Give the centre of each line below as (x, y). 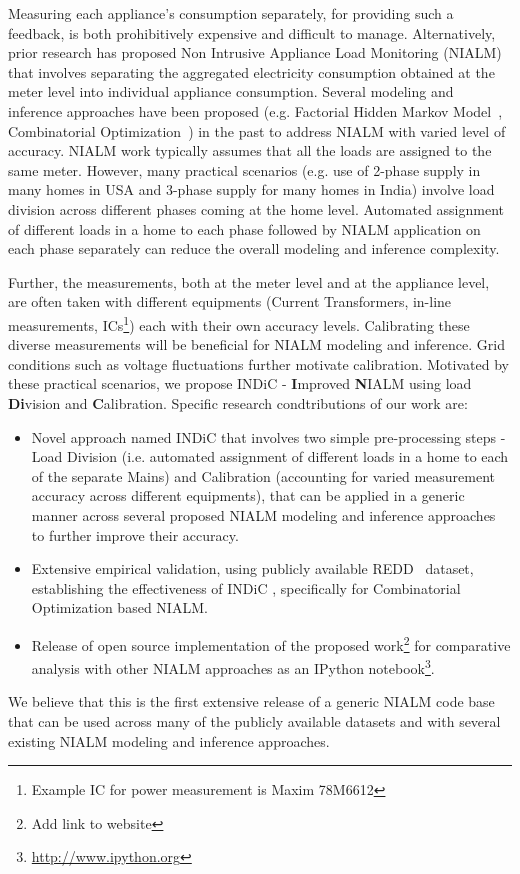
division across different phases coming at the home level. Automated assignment (256, 208)
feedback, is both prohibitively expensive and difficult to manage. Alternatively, (252, 32)
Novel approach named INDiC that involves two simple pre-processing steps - (268, 436)
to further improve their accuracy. (135, 534)
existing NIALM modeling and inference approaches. (169, 740)
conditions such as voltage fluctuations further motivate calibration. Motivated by (258, 363)
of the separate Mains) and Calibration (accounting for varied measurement (263, 475)
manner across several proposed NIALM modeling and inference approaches (263, 514)
